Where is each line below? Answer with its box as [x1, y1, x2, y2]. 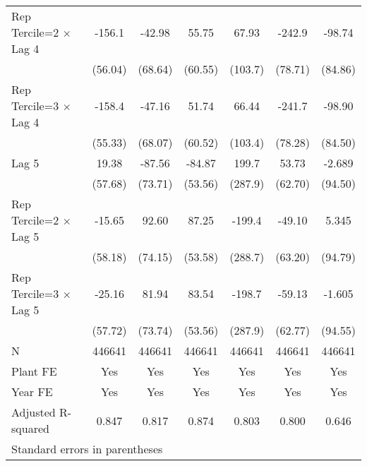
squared [11, 420, 49, 436]
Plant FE [11, 363, 57, 379]
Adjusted [11, 404, 56, 420]
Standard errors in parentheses [11, 441, 163, 457]
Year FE [11, 383, 53, 400]
